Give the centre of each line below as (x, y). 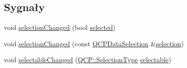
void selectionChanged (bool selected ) (60, 27)
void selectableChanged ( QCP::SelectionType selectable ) (88, 60)
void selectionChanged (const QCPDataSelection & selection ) (94, 43)
